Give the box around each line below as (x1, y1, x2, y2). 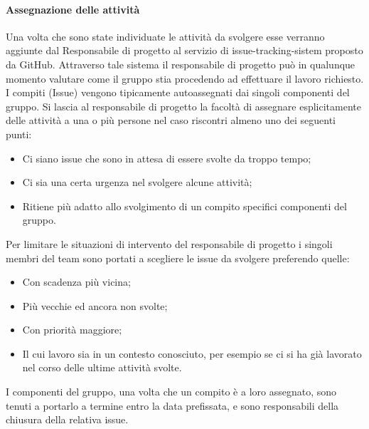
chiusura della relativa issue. (6, 412, 129, 427)
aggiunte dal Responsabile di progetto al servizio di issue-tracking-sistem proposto (6, 43, 363, 58)
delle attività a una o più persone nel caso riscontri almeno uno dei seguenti (6, 113, 336, 128)
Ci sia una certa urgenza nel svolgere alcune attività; (22, 175, 252, 190)
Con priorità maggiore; (22, 322, 122, 337)
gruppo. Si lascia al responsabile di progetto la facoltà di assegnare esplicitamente (6, 98, 361, 113)
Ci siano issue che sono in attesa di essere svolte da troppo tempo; (22, 150, 311, 165)
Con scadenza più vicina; (22, 274, 131, 289)
